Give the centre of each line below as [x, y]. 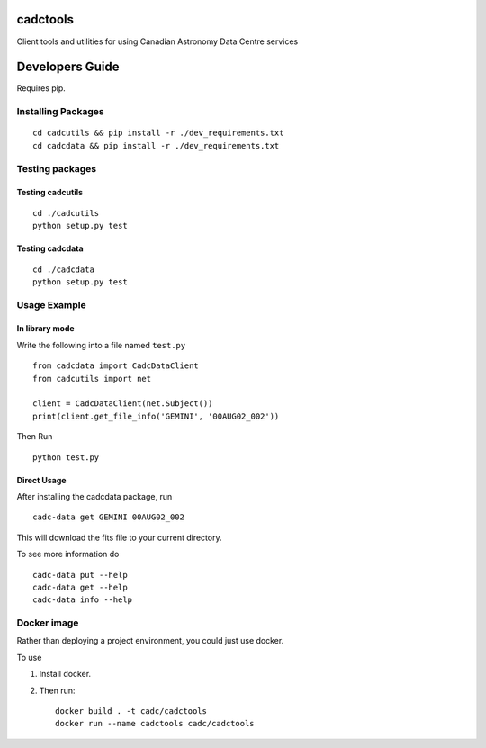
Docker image [48, 623]
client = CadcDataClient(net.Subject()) [123, 404]
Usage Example [51, 304]
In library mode [46, 329]
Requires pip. [41, 88]
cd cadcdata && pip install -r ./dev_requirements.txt [156, 145]
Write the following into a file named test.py [101, 345]
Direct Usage [41, 480]
